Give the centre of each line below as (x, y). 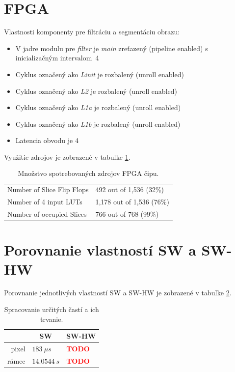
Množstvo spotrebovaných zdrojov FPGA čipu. (88, 173)
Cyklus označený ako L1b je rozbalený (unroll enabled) (98, 124)
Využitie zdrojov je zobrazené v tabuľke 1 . (67, 157)
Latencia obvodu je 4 (47, 140)
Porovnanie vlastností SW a (100, 250)
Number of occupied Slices (47, 214)
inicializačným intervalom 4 (57, 58)
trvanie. (52, 319)
